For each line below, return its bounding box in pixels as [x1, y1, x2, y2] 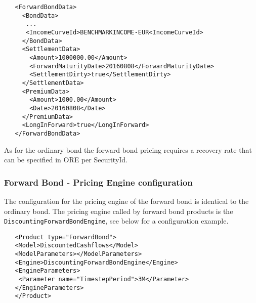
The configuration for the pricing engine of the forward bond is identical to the [4, 195, 249, 206]
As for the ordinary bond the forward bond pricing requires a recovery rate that [4, 144, 252, 155]
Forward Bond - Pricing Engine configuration [4, 176, 193, 188]
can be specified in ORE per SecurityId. [4, 154, 128, 165]
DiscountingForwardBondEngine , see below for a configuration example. [4, 215, 229, 226]
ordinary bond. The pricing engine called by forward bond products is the [4, 205, 233, 216]
